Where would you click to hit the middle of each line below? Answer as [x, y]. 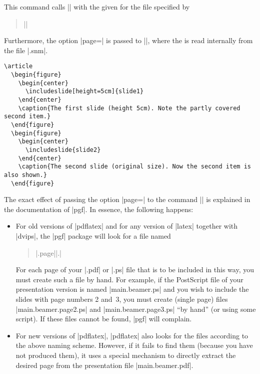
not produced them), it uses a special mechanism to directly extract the [126, 355]
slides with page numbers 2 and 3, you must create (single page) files [122, 299]
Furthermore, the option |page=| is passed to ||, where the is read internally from [128, 40]
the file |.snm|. [26, 50]
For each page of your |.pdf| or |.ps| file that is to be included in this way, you [135, 269]
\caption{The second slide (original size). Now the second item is [134, 167]
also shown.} [25, 175]
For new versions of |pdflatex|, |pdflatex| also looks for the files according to [132, 335]
